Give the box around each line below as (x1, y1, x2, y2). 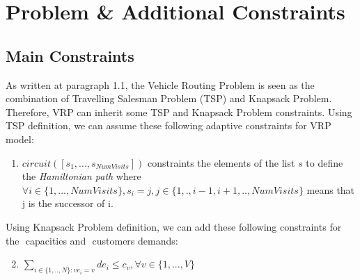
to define (306, 155, 343, 170)
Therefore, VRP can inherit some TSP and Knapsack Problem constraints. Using (6, 104, 352, 119)
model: (6, 131, 34, 146)
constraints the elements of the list (147, 155, 295, 170)
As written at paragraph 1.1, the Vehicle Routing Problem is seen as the (6, 77, 315, 92)
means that (306, 182, 355, 197)
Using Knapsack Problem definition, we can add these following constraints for (6, 219, 342, 233)
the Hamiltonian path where (22, 169, 141, 183)
